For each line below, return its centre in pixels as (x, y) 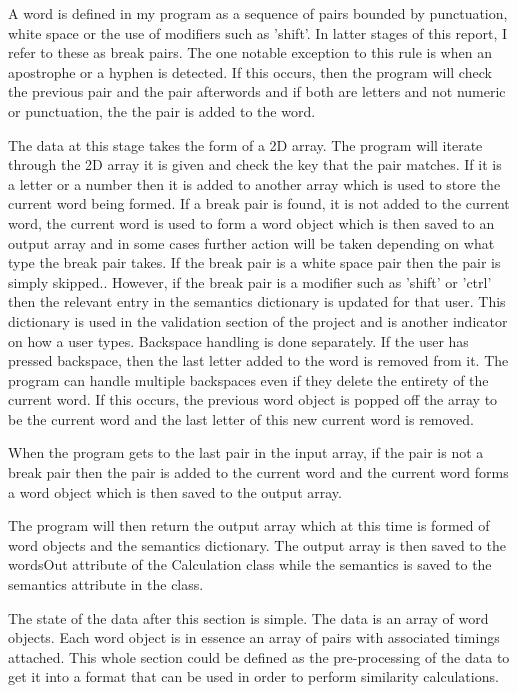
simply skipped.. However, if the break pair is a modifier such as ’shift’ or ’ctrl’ (250, 281)
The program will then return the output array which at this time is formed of (249, 525)
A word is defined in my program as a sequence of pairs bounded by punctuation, (258, 13)
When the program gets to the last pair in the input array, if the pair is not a (246, 452)
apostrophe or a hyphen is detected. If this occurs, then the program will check (250, 71)
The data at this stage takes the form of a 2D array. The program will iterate (245, 144)
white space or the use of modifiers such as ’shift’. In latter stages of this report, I (258, 32)
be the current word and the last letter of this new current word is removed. (241, 418)
